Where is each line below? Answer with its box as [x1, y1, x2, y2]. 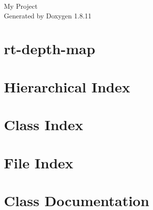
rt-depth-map [4, 39, 95, 59]
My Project [4, 1, 38, 11]
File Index [4, 152, 74, 172]
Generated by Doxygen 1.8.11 [4, 10, 92, 20]
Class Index [4, 115, 83, 135]
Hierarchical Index [4, 76, 130, 96]
